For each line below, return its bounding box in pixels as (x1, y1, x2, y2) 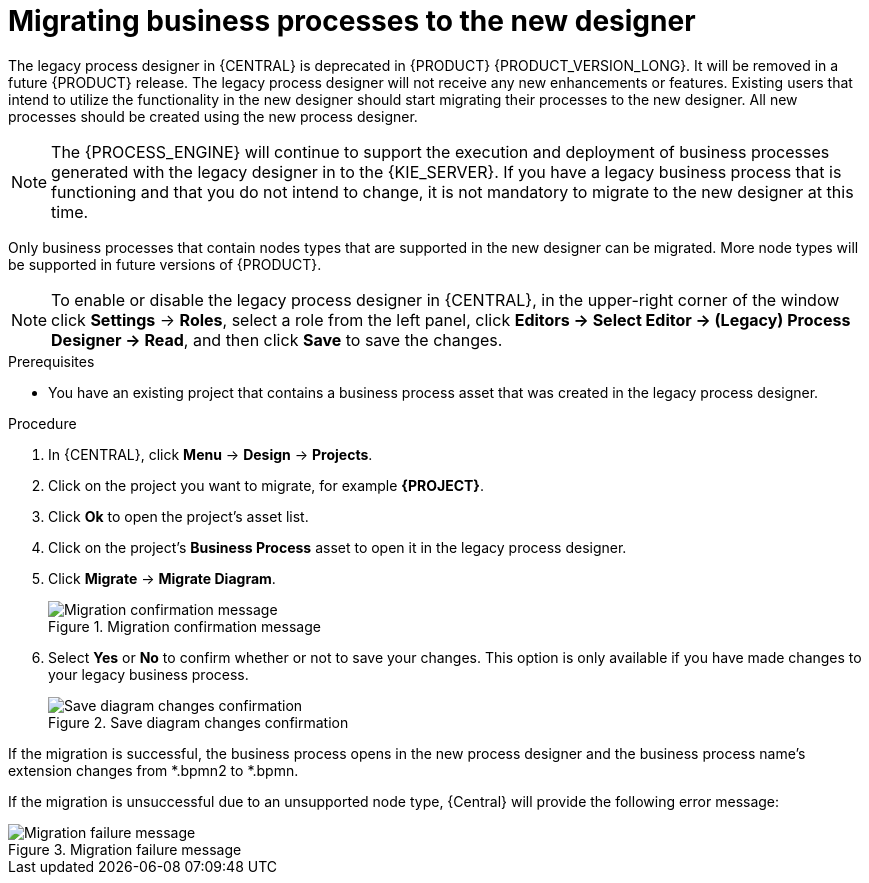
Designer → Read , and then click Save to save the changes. (51, 329, 503, 350)
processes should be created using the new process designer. (8, 107, 418, 125)
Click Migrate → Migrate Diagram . (48, 569, 276, 587)
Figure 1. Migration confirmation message (48, 617, 321, 635)
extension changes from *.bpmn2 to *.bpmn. (8, 761, 299, 779)
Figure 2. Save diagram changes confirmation (48, 713, 349, 731)
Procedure (8, 414, 77, 432)
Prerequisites (8, 352, 95, 370)
